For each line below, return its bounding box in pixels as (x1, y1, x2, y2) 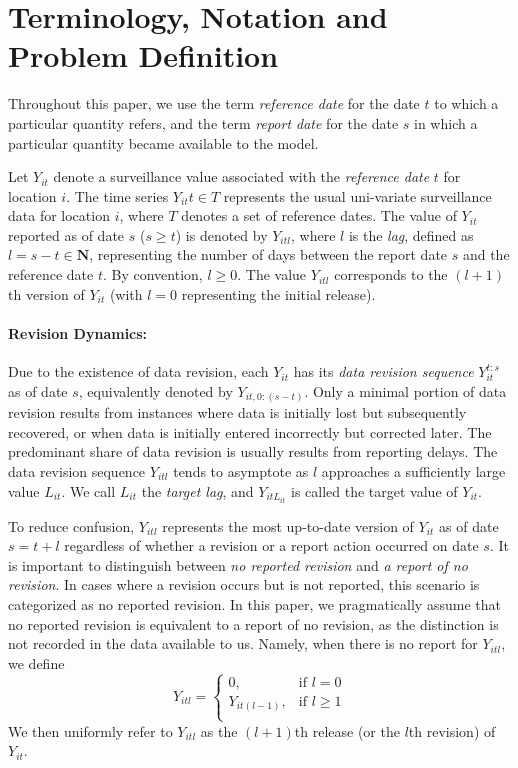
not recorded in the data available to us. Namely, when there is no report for (8, 633, 478, 654)
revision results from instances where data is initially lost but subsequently (8, 402, 467, 423)
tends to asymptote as (173, 460, 309, 481)
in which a (414, 112, 478, 133)
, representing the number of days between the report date (89, 244, 448, 265)
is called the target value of (291, 480, 458, 501)
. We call (61, 480, 116, 501)
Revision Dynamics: (8, 322, 148, 343)
